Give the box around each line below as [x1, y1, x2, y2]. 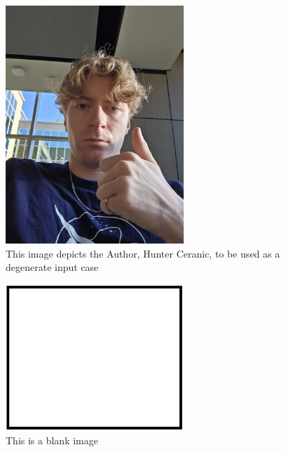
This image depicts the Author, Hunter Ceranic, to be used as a [6, 246, 280, 260]
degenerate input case [6, 260, 99, 274]
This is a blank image [6, 433, 98, 448]
